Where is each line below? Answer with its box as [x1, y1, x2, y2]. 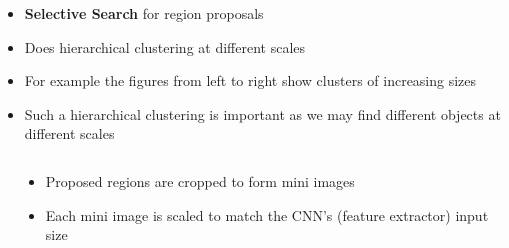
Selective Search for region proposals [24, 3, 264, 23]
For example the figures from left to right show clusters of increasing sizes [24, 70, 477, 91]
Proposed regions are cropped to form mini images [45, 170, 355, 191]
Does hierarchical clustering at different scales [24, 36, 306, 57]
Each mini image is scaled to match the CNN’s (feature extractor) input [45, 204, 489, 225]
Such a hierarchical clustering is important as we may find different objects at [24, 103, 501, 124]
